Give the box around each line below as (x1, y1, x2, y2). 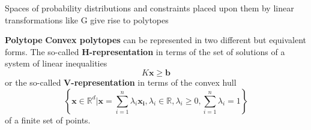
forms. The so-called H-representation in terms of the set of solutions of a (5, 45, 285, 58)
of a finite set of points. (5, 113, 91, 126)
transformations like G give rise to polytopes (5, 13, 169, 26)
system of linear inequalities (5, 57, 107, 69)
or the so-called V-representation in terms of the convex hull (5, 75, 237, 88)
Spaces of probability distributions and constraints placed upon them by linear (5, 2, 294, 14)
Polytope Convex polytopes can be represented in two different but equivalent (5, 34, 306, 46)
